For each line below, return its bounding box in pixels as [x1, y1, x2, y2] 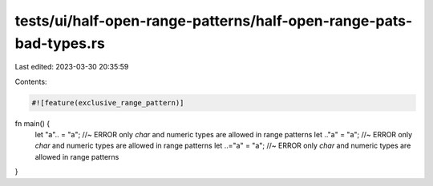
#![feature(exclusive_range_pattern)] [31, 98, 184, 107]
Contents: [14, 77, 47, 86]
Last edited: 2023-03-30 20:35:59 [14, 62, 129, 72]
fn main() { [14, 118, 51, 128]
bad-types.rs [14, 34, 106, 52]
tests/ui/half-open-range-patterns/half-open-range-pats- [14, 12, 413, 30]
